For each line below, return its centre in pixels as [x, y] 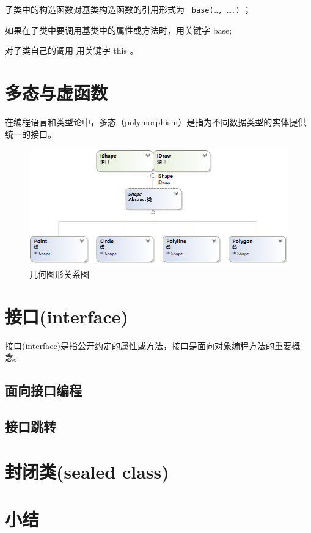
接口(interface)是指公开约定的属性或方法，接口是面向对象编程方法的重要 [148, 345]
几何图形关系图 [59, 274]
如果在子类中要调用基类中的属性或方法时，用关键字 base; [119, 30]
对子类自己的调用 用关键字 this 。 [72, 50]
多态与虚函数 [57, 93]
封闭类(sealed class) [87, 471]
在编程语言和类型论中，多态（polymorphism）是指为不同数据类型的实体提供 [156, 121]
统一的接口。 [31, 134]
